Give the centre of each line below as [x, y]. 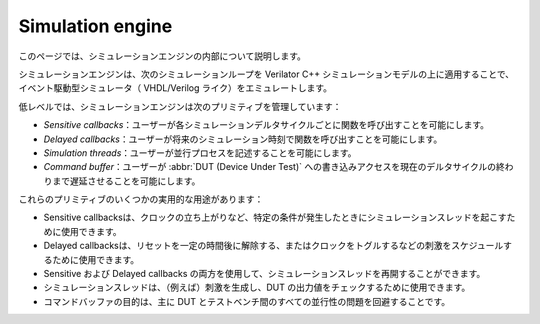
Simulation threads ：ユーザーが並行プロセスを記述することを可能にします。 [200, 152]
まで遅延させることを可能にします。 [126, 181]
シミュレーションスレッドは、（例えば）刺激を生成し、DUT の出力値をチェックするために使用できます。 [257, 287]
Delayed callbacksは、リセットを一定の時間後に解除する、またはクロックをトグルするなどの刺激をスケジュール [273, 246]
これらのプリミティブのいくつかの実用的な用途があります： [141, 199]
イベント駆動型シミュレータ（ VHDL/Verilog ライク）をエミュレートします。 [175, 88]
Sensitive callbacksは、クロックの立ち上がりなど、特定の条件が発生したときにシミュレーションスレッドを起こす [275, 217]
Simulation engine [95, 26]
